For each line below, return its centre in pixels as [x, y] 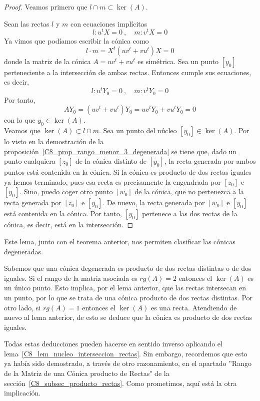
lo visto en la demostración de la [54, 141]
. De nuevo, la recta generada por [154, 203]
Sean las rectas [27, 23]
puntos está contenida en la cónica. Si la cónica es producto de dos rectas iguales [128, 172]
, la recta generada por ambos [210, 161]
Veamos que [22, 130]
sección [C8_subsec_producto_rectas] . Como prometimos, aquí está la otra [120, 383]
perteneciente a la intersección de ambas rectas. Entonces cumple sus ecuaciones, [128, 72]
